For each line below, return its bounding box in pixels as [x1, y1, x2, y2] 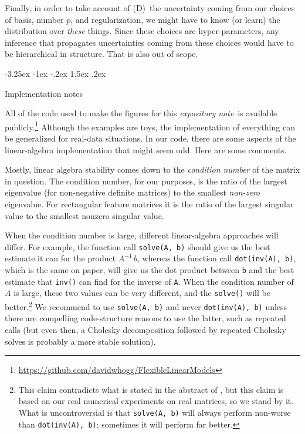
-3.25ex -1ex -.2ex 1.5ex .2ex [5, 67, 106, 79]
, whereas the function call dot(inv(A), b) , [137, 252, 296, 264]
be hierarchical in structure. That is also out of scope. [5, 48, 198, 60]
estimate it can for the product [5, 252, 116, 264]
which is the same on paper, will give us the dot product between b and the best [5, 264, 294, 276]
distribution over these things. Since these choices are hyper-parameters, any [5, 25, 279, 37]
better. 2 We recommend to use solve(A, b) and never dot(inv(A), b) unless [5, 299, 287, 312]
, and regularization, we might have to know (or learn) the [70, 13, 280, 25]
